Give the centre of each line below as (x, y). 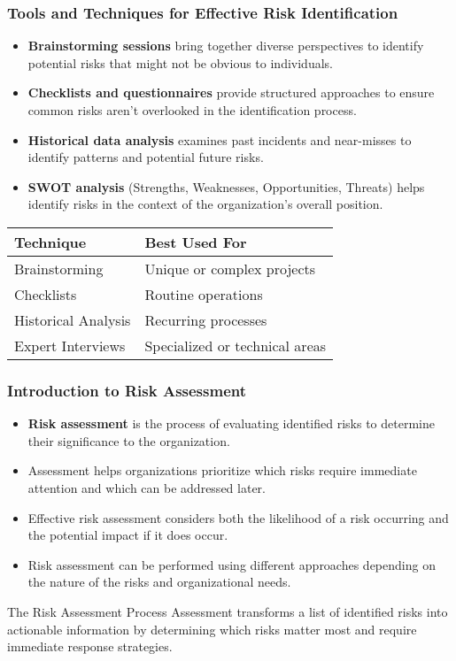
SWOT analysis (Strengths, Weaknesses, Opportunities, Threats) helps (226, 186)
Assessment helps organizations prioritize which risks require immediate (222, 470)
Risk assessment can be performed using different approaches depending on (232, 564)
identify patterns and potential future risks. (146, 157)
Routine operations (204, 294)
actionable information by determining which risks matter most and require (212, 629)
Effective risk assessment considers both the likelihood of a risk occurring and (238, 517)
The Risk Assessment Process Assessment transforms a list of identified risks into (228, 611)
